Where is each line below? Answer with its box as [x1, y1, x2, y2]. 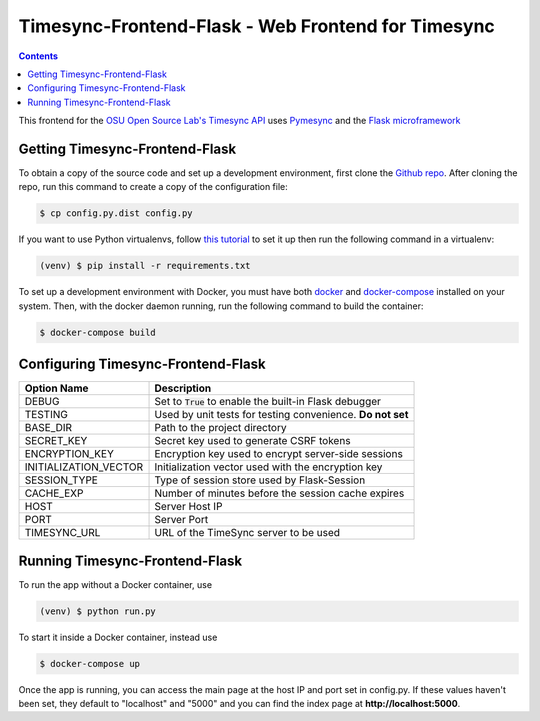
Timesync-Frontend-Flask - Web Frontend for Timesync [18, 15, 495, 37]
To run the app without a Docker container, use [18, 578, 213, 590]
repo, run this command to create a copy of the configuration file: [18, 181, 289, 193]
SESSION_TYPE [24, 473, 99, 487]
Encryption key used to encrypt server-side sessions [154, 447, 404, 461]
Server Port [154, 513, 209, 527]
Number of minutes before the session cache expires [154, 486, 405, 500]
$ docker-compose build [39, 326, 157, 338]
